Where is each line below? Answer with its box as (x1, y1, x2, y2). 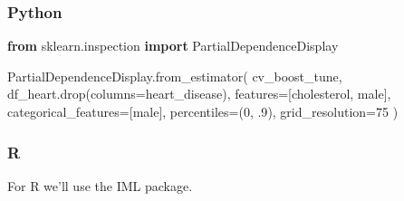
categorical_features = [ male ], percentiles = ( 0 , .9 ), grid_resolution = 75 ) (7, 102, 399, 120)
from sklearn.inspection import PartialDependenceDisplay (7, 36, 339, 55)
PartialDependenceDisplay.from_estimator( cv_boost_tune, (7, 66, 342, 85)
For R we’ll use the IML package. (7, 176, 193, 195)
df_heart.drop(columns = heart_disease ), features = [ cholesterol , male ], (7, 84, 391, 103)
